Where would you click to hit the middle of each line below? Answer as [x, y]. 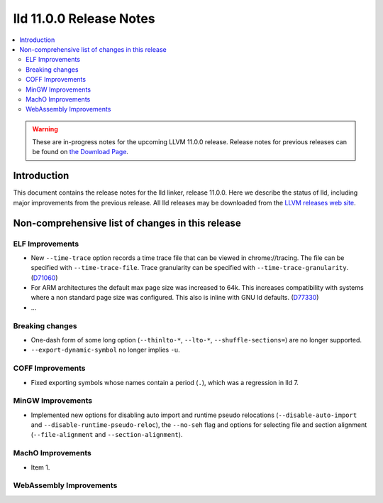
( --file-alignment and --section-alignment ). [107, 435]
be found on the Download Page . [81, 152]
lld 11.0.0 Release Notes [84, 18]
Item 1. [40, 467]
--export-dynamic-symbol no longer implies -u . [105, 350]
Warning [45, 129]
